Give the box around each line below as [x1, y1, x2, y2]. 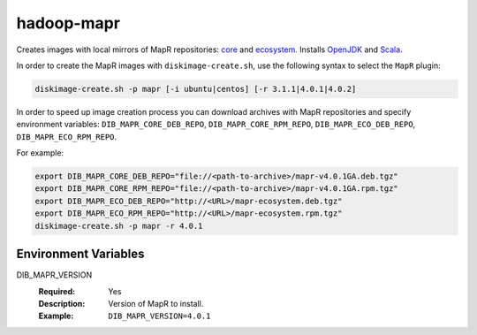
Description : [38, 298, 86, 308]
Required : [38, 286, 75, 296]
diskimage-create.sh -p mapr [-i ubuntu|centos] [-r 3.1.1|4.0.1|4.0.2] [34, 84, 357, 94]
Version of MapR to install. [108, 298, 204, 308]
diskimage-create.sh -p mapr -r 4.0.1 [34, 221, 203, 231]
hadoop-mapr [16, 13, 121, 33]
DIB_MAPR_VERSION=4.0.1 [108, 311, 211, 322]
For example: [16, 148, 64, 158]
